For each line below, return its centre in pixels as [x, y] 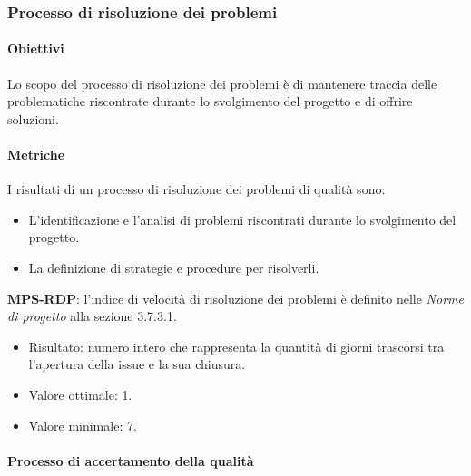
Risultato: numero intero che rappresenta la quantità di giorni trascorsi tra [236, 346]
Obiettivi [36, 49]
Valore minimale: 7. [83, 425]
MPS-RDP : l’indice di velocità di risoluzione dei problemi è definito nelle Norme [235, 298]
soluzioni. [33, 118]
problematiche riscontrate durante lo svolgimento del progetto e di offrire [210, 101]
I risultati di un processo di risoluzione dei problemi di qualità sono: [196, 189]
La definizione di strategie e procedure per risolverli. [174, 267]
